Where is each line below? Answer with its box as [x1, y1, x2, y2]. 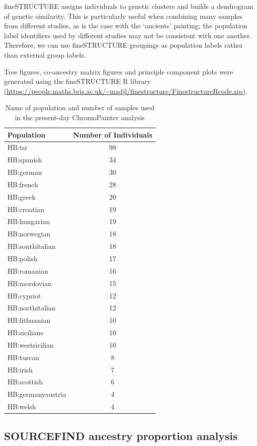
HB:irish [7, 364, 33, 374]
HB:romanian [7, 265, 48, 276]
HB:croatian [7, 204, 45, 214]
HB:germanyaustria [7, 389, 66, 399]
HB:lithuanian [7, 315, 51, 325]
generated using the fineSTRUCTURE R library [4, 76, 151, 86]
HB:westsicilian [7, 339, 54, 350]
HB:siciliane [7, 327, 44, 338]
